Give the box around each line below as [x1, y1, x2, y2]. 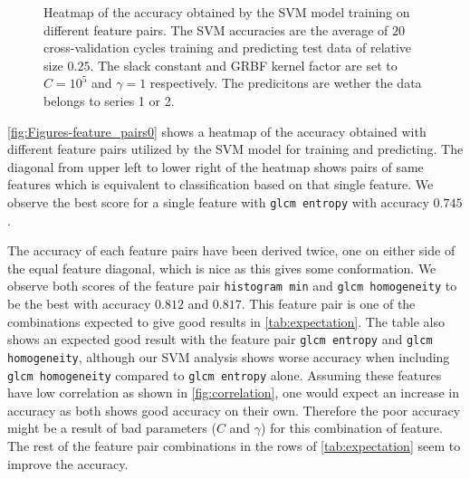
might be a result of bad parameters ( [7, 418, 216, 437]
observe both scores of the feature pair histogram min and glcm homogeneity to [7, 276, 457, 295]
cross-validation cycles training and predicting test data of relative [43, 38, 412, 57]
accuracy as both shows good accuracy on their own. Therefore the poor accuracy [7, 400, 461, 419]
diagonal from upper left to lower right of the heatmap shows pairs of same [7, 157, 424, 176]
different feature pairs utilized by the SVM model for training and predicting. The [7, 139, 464, 158]
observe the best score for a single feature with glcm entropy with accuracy [7, 192, 429, 211]
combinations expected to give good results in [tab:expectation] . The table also [7, 311, 445, 331]
